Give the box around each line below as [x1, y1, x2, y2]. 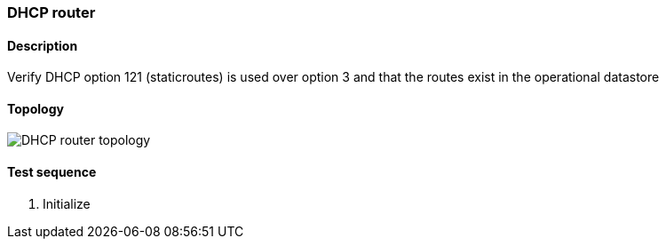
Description [7, 37, 78, 53]
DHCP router [7, 4, 96, 21]
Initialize [43, 195, 91, 211]
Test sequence [7, 164, 97, 180]
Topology [7, 100, 64, 116]
